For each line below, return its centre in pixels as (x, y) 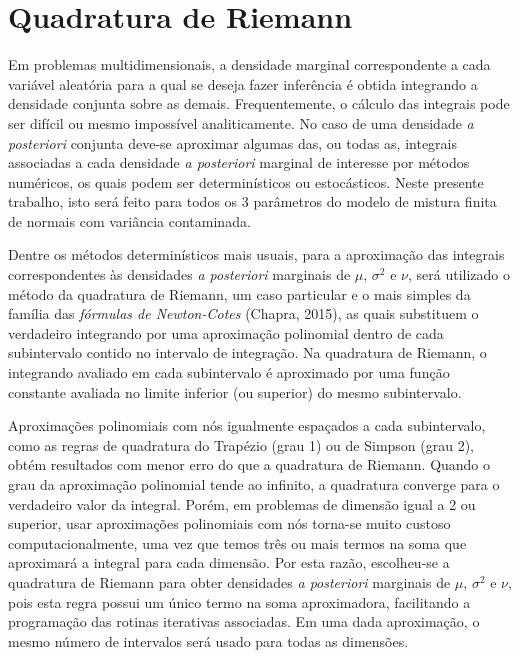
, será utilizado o (459, 274)
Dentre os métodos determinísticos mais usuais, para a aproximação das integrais (256, 254)
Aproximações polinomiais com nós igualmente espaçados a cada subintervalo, (247, 425)
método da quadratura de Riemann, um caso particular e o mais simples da (239, 293)
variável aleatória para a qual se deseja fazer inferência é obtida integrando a (243, 83)
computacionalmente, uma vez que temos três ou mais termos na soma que (237, 542)
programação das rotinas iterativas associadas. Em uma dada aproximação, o (244, 621)
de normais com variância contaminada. (129, 220)
